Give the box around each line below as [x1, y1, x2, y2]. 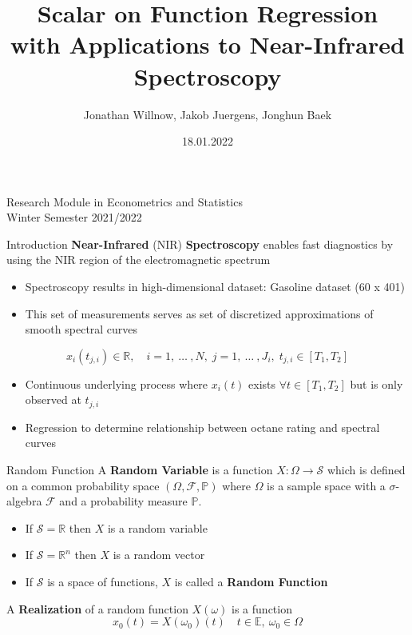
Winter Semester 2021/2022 [6, 209, 142, 226]
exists [248, 375, 276, 392]
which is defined [327, 461, 406, 478]
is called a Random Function [174, 573, 328, 590]
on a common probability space [6, 477, 160, 493]
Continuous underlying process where [25, 375, 208, 392]
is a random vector [113, 546, 205, 563]
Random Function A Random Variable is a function [6, 461, 273, 478]
